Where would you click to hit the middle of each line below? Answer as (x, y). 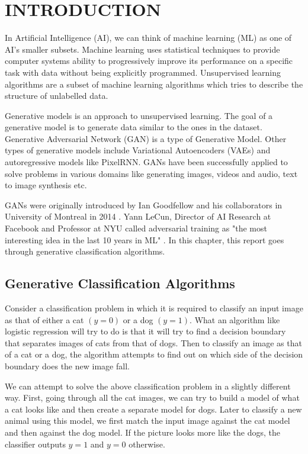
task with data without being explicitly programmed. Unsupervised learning (143, 72)
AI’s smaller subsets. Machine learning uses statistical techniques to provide (142, 49)
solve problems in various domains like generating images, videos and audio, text (151, 173)
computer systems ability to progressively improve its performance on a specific (149, 61)
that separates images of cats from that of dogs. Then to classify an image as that (153, 342)
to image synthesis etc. (46, 185)
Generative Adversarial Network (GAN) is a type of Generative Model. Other (146, 138)
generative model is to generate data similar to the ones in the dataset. (134, 127)
